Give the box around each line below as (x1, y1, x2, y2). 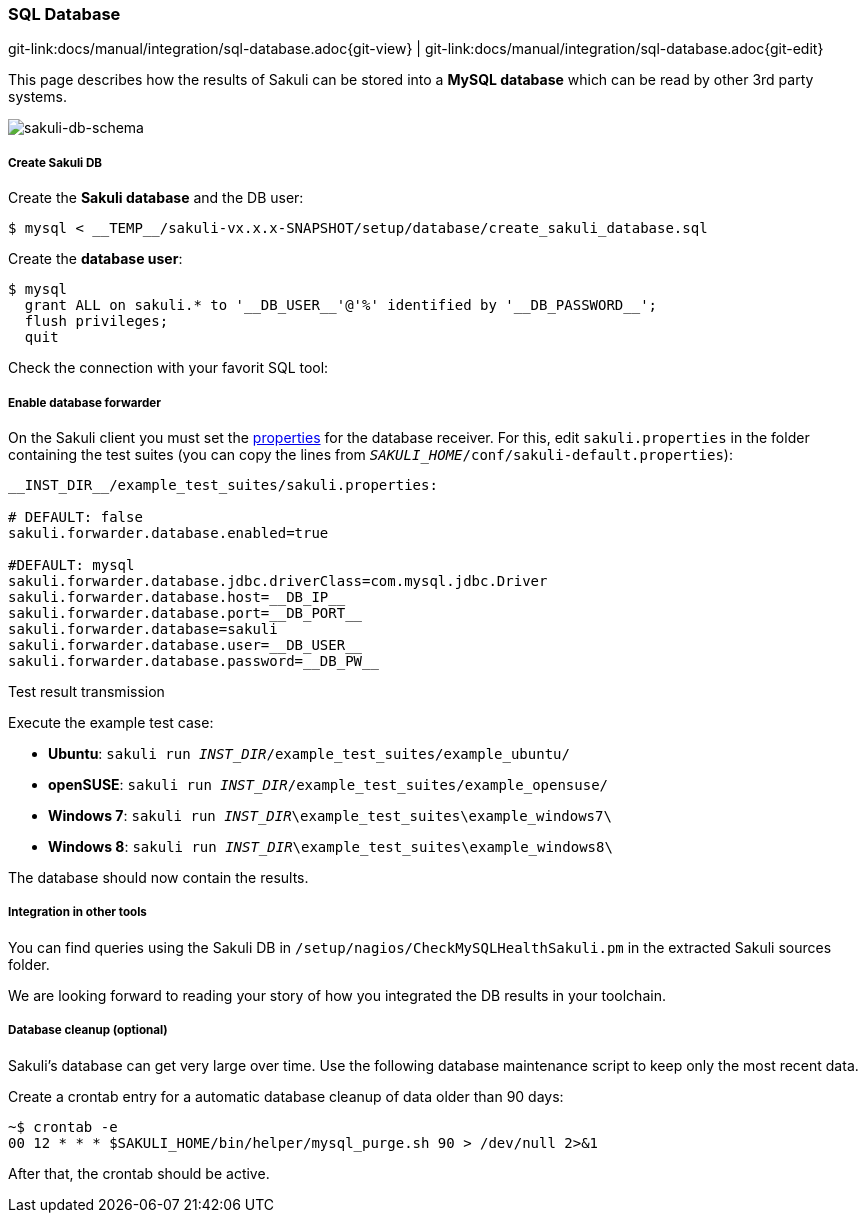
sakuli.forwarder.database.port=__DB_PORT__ (8, 604, 363, 621)
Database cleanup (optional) (8, 1023, 168, 1038)
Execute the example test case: (8, 713, 214, 731)
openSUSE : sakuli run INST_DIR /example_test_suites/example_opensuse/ (48, 775, 608, 793)
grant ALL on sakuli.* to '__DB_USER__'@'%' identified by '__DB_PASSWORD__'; (24, 297, 658, 314)
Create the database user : (8, 250, 183, 268)
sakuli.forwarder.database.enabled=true (8, 524, 329, 541)
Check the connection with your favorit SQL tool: (8, 359, 329, 377)
